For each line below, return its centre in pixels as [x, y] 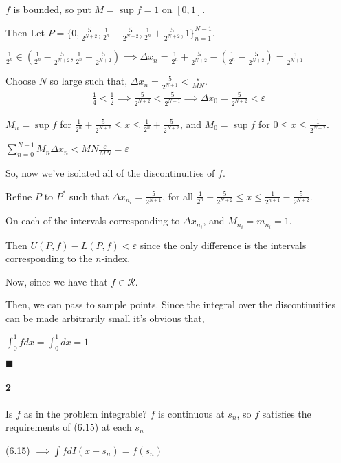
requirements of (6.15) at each [69, 427]
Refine [19, 196]
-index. [116, 258]
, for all [178, 196]
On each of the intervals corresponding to [93, 220]
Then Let [25, 32]
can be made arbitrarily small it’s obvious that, [105, 317]
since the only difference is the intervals [223, 245]
